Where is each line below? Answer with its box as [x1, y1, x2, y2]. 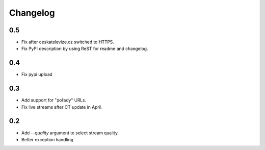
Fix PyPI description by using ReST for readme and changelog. [21, 46, 148, 51]
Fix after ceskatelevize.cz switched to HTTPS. [21, 39, 114, 45]
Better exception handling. [21, 136, 75, 142]
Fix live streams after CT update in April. [21, 104, 103, 110]
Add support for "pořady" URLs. [21, 97, 86, 103]
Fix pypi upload [21, 72, 53, 77]
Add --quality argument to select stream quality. [21, 130, 119, 136]
